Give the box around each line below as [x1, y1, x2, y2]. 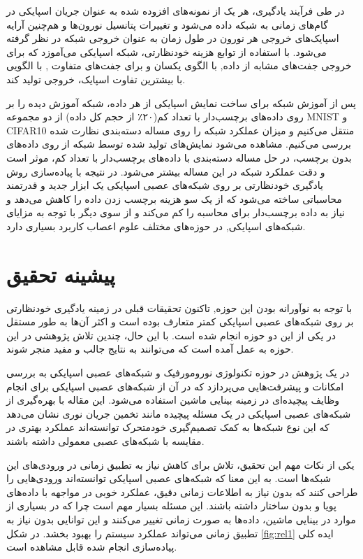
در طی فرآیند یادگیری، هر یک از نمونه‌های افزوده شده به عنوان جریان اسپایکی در [6, 3, 345, 17]
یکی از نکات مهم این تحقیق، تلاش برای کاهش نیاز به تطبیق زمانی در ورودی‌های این [6, 457, 355, 472]
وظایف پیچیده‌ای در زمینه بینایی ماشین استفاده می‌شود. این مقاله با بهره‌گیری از [6, 392, 340, 407]
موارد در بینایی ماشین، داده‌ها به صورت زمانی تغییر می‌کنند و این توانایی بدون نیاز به [6, 511, 356, 526]
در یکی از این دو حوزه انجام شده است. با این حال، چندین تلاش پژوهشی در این [6, 327, 336, 342]
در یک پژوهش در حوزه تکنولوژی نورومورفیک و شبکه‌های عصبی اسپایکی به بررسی [6, 365, 350, 379]
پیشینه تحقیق [6, 260, 115, 288]
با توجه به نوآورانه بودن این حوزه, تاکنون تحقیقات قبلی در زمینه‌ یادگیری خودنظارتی [6, 300, 353, 315]
